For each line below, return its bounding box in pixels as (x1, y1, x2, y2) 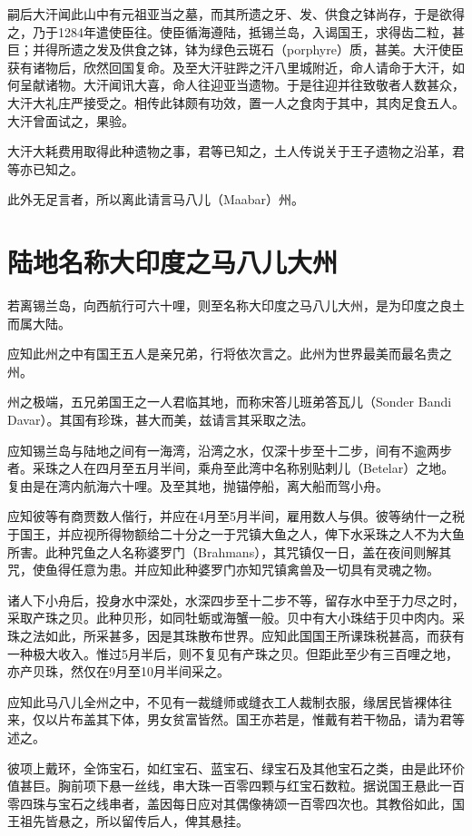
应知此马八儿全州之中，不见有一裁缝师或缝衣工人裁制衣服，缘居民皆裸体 (7, 692, 439, 711)
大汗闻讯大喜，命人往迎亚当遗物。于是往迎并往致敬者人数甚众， (83, 75, 465, 94)
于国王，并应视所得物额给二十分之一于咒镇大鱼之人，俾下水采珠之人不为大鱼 (7, 525, 465, 543)
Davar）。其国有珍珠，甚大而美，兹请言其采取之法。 (7, 410, 314, 429)
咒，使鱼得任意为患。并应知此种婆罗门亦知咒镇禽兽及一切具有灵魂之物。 (7, 560, 439, 579)
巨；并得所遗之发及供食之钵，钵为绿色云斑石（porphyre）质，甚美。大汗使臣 (7, 40, 464, 59)
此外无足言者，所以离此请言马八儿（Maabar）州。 (7, 190, 305, 209)
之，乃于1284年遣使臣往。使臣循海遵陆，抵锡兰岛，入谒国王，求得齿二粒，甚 (7, 22, 465, 41)
